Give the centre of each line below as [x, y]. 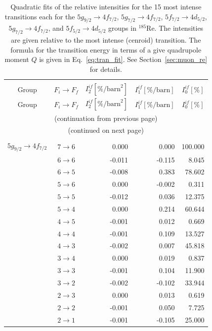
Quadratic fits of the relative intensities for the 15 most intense [106, 6]
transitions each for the [40, 16]
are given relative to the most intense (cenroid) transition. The [106, 40]
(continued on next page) [106, 130]
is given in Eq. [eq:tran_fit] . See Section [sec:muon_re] [123, 59]
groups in [122, 28]
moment [17, 59]
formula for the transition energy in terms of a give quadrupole [106, 49]
